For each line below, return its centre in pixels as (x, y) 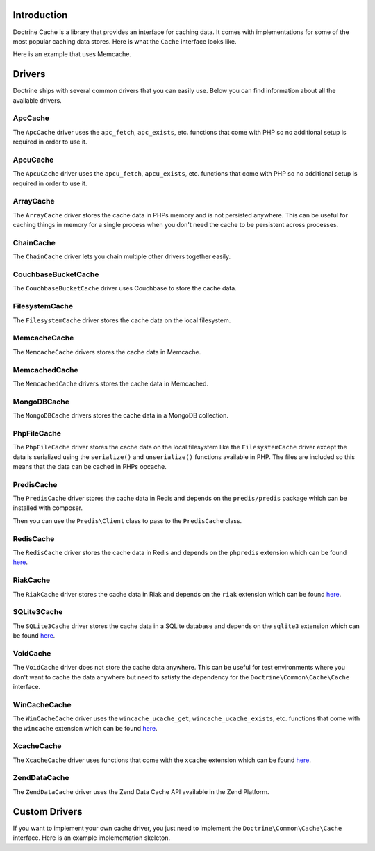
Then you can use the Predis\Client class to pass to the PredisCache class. (127, 520)
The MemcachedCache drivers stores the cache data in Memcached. (110, 383)
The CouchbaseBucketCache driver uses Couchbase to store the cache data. (125, 288)
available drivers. (37, 100)
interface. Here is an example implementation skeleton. (92, 838)
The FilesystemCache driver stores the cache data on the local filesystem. (122, 320)
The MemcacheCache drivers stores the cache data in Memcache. (107, 352)
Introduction (40, 15)
